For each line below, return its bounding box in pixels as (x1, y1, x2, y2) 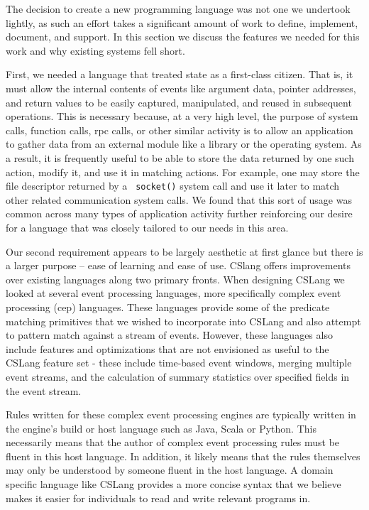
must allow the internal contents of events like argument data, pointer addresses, (6, 80, 356, 95)
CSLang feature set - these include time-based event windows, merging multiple (6, 355, 352, 370)
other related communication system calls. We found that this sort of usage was (6, 192, 352, 207)
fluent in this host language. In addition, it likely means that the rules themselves (6, 448, 360, 463)
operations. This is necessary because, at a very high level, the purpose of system (6, 109, 358, 124)
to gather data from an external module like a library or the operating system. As (6, 136, 362, 151)
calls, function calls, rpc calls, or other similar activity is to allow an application (6, 122, 353, 137)
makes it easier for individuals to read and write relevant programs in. (6, 490, 311, 505)
